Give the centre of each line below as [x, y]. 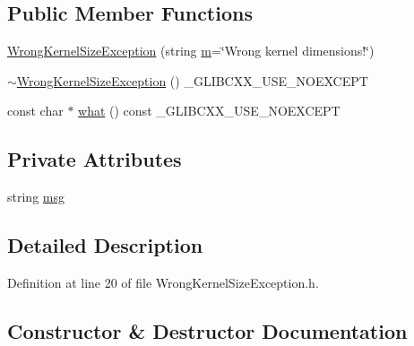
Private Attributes [95, 159]
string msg [36, 197]
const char [35, 111]
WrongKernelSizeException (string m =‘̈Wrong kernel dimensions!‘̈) [191, 51]
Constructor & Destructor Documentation [207, 330]
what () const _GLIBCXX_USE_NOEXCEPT [209, 111]
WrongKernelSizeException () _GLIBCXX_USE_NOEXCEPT [192, 80]
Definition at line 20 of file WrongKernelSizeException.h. [163, 282]
